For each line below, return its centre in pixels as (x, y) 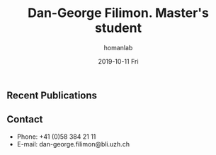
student (118, 28)
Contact (25, 119)
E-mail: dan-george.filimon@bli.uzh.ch (73, 144)
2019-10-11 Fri (118, 61)
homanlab (118, 47)
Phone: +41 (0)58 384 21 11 (56, 137)
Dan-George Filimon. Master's (118, 13)
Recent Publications (52, 95)
